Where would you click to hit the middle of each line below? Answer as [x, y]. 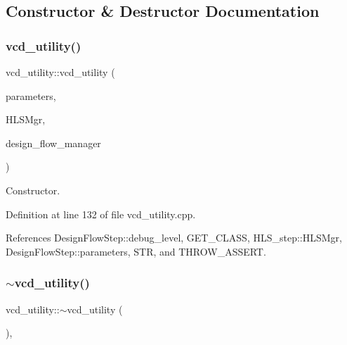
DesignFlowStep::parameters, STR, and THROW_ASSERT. [136, 251]
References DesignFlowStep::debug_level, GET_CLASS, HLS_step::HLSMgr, [174, 238]
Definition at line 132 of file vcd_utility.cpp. [101, 214]
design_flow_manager [53, 143]
